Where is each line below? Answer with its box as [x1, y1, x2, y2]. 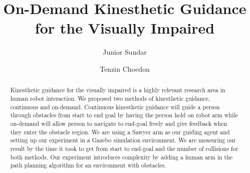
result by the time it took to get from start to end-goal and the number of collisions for [10, 144, 238, 152]
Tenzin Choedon [100, 63, 150, 74]
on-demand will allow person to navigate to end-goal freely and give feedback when [10, 119, 227, 127]
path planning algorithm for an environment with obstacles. [10, 161, 166, 169]
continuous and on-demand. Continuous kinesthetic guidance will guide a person [10, 102, 220, 111]
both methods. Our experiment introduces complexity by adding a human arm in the [10, 152, 233, 161]
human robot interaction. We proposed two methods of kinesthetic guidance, [10, 94, 210, 102]
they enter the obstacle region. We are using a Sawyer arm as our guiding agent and [10, 127, 230, 136]
